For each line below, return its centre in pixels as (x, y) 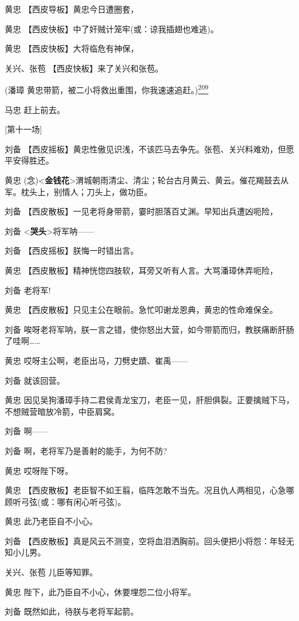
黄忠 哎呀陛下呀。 (39, 470)
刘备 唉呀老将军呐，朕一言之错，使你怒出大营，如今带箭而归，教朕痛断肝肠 (149, 329)
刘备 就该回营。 (35, 380)
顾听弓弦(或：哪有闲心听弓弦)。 (65, 501)
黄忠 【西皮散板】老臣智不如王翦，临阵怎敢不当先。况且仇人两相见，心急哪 (149, 490)
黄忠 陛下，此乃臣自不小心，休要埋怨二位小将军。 (100, 591)
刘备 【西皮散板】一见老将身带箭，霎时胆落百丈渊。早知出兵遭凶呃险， (141, 211)
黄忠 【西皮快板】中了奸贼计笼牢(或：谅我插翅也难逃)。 (112, 28)
